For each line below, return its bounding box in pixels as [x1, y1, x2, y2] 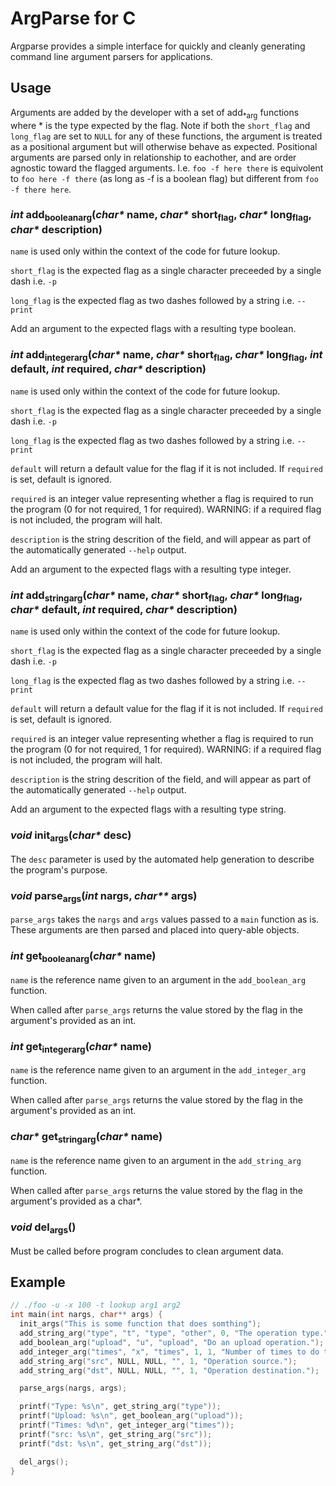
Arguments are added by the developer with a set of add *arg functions [10, 106, 300, 121]
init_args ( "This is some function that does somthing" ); [19, 1319, 262, 1329]
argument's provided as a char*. [10, 1195, 143, 1207]
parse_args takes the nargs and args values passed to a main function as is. [10, 913, 320, 926]
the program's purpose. [10, 863, 108, 876]
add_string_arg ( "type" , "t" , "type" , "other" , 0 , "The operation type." [19, 1328, 329, 1339]
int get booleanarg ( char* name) [10, 949, 157, 965]
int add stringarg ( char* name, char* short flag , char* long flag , [10, 588, 303, 604]
